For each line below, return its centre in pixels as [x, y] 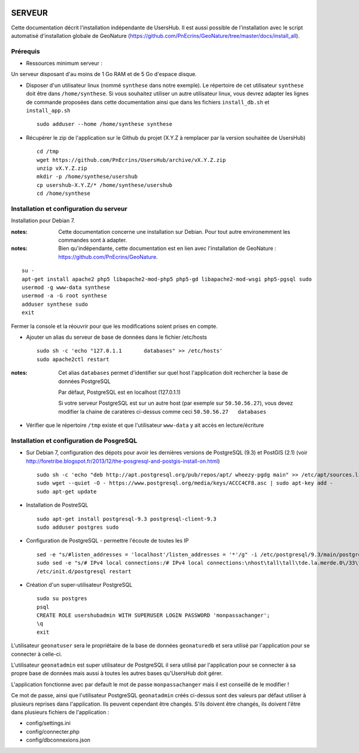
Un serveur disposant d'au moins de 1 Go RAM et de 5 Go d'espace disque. [104, 74]
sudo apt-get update [67, 491]
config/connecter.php [53, 731]
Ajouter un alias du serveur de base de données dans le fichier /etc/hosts [117, 337]
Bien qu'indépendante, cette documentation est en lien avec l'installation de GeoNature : [167, 248]
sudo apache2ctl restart [73, 359]
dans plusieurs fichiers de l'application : [60, 712]
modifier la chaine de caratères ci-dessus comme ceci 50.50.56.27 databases [162, 411]
